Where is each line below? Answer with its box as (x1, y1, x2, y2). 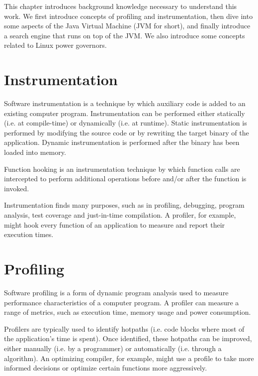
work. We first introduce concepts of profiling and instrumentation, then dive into (4, 10, 253, 21)
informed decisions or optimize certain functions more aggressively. (4, 363, 207, 373)
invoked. (4, 183, 29, 193)
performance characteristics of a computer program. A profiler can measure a (4, 297, 239, 307)
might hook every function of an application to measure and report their (4, 219, 225, 230)
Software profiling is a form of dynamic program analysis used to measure (4, 287, 229, 297)
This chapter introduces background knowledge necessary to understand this (4, 1, 237, 11)
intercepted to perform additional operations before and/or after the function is (4, 173, 247, 184)
